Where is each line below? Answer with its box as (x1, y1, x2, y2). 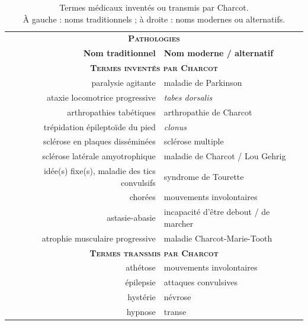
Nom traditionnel (83, 47, 156, 59)
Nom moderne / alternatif (163, 47, 274, 59)
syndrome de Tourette (163, 170, 244, 182)
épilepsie (125, 276, 156, 288)
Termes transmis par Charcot (89, 246, 219, 259)
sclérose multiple (163, 135, 224, 147)
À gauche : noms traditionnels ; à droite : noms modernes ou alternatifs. (23, 12, 285, 25)
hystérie (127, 291, 156, 303)
